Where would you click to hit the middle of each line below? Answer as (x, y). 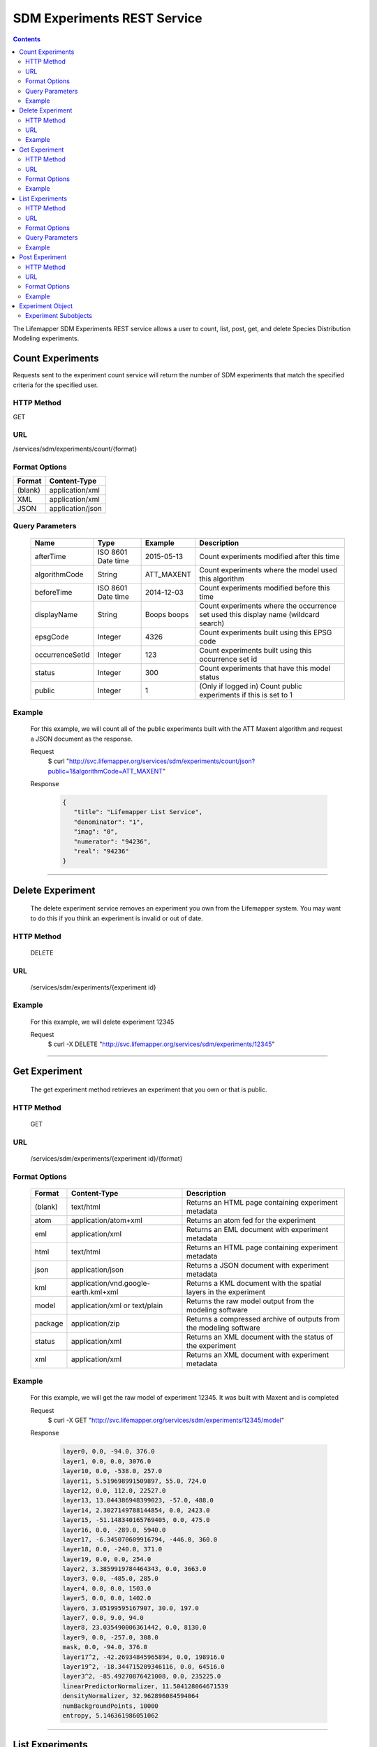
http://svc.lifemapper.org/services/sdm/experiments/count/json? (162, 761)
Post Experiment (43, 257)
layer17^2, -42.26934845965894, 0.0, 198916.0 (143, 1657)
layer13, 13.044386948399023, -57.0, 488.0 (138, 1500)
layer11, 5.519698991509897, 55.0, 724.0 (134, 1481)
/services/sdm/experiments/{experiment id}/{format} (106, 1158)
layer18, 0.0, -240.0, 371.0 (112, 1549)
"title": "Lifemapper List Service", (138, 812)
